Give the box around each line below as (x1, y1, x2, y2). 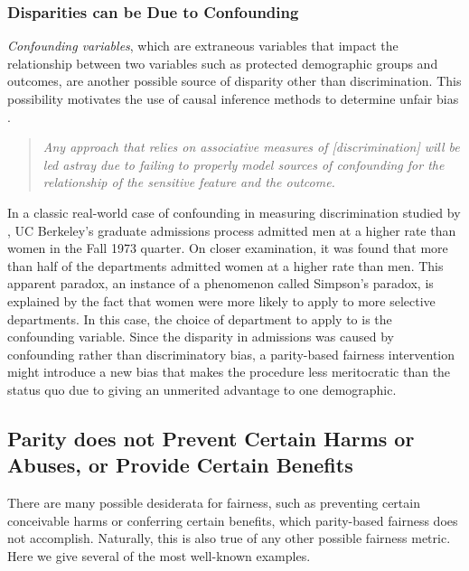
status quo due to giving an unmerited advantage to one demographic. (7, 379, 397, 398)
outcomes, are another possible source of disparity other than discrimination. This (7, 71, 462, 90)
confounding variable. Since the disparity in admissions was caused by (7, 327, 394, 346)
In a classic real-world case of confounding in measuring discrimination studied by (7, 202, 461, 221)
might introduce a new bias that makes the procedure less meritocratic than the (7, 362, 451, 381)
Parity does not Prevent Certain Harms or (7, 424, 415, 452)
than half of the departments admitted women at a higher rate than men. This (7, 256, 444, 275)
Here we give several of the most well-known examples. (7, 546, 311, 565)
